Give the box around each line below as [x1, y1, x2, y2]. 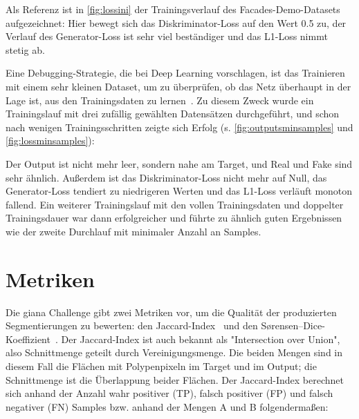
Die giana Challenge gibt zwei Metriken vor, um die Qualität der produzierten [6, 304, 337, 319]
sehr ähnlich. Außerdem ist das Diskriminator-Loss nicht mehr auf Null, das [6, 170, 327, 184]
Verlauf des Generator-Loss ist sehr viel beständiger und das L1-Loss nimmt [6, 29, 328, 43]
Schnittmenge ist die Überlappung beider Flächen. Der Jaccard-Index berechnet [6, 372, 344, 387]
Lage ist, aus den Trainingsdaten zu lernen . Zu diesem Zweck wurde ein [6, 92, 314, 107]
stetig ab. [6, 42, 45, 57]
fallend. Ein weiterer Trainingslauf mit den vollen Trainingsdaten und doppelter [6, 197, 344, 211]
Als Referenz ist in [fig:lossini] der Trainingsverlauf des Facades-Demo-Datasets [6, 2, 340, 16]
